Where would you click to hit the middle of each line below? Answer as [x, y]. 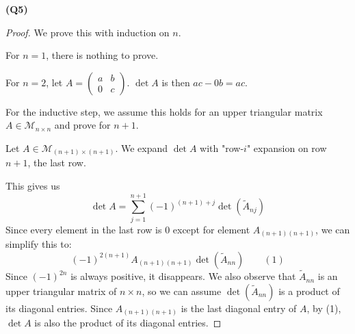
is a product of [309, 291]
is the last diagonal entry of [239, 308]
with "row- [222, 147]
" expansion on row [287, 147]
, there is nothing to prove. [102, 55]
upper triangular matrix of [61, 291]
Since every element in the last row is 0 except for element [128, 229]
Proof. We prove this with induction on [88, 32]
